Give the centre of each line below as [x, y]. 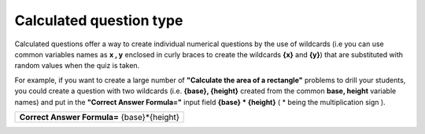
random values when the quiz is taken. [77, 66]
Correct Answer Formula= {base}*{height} [100, 117]
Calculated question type [99, 20]
